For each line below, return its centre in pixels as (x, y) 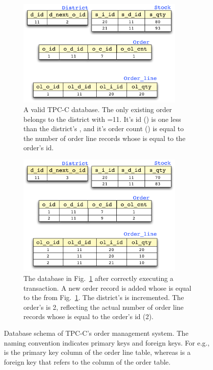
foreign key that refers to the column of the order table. (87, 361)
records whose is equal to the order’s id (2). (89, 316)
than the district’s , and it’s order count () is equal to (104, 128)
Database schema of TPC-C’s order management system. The (96, 333)
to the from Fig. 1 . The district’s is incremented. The (104, 297)
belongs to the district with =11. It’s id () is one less (102, 119)
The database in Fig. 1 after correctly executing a (98, 278)
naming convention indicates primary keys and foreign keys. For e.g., (107, 342)
